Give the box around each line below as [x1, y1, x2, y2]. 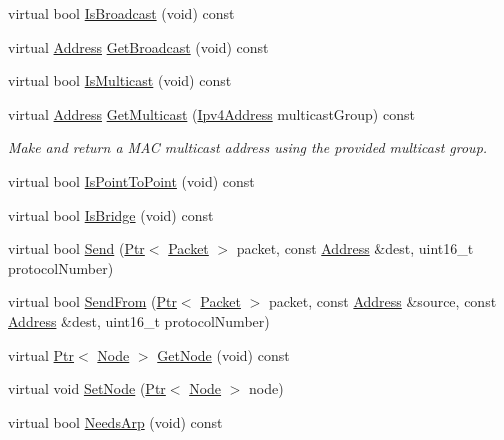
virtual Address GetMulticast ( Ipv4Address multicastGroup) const [8, 103, 415, 124]
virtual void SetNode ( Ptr [8, 378, 166, 399]
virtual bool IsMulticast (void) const [8, 70, 232, 91]
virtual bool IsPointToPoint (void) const [8, 170, 255, 191]
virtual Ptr [8, 344, 75, 365]
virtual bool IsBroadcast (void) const [8, 3, 235, 23]
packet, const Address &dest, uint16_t [236, 238, 474, 259]
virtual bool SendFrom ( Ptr [8, 291, 177, 312]
